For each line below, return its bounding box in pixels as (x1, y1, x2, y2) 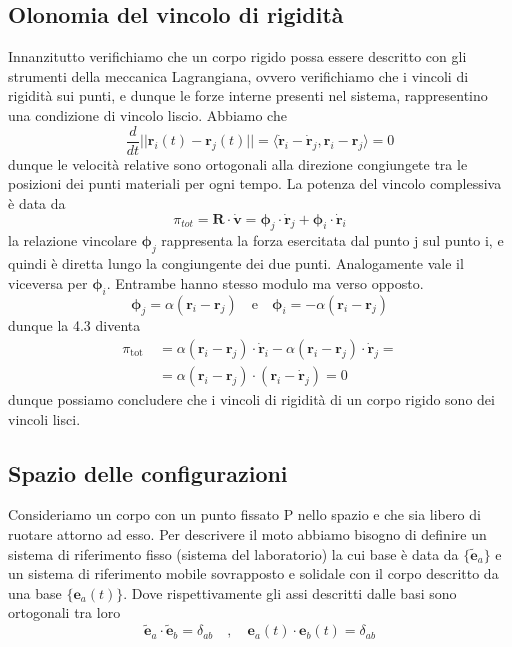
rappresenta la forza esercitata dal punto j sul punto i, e (161, 230, 504, 251)
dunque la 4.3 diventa (8, 315, 141, 336)
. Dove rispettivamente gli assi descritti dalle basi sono (123, 582, 457, 603)
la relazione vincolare (8, 230, 137, 251)
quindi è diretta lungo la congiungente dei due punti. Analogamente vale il (8, 253, 464, 274)
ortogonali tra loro (8, 602, 121, 623)
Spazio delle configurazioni (8, 457, 288, 488)
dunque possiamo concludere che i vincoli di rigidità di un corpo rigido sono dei (8, 389, 495, 410)
